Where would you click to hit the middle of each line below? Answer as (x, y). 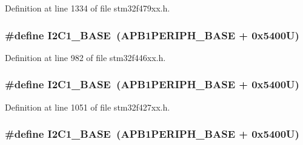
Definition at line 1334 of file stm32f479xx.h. (88, 8)
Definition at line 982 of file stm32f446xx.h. (85, 57)
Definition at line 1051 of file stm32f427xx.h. (88, 107)
